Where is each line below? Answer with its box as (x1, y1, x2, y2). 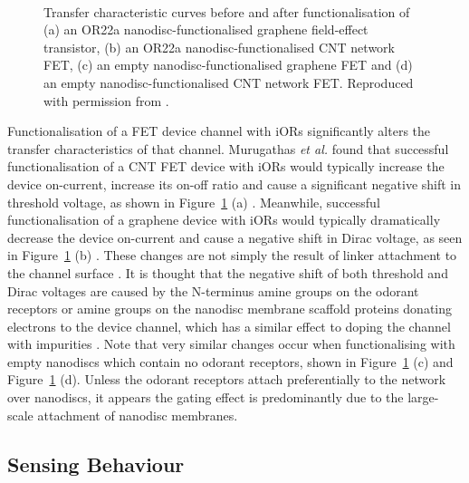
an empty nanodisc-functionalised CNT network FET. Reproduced (43, 72, 414, 92)
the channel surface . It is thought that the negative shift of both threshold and (7, 263, 448, 282)
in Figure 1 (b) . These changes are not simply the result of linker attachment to (7, 246, 457, 265)
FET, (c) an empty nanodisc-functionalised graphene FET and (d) (43, 55, 413, 74)
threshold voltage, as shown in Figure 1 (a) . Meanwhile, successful (7, 192, 380, 211)
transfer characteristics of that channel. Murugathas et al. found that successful (7, 139, 449, 158)
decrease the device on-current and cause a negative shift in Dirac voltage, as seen (7, 227, 463, 246)
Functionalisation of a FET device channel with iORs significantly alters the (7, 121, 431, 140)
